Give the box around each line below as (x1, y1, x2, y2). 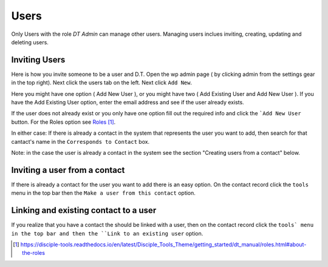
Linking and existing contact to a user (11, 205, 157, 215)
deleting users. (11, 38, 49, 46)
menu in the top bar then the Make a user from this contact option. (11, 189, 196, 197)
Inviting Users (11, 55, 66, 65)
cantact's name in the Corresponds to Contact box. (11, 138, 150, 145)
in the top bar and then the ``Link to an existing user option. (11, 229, 203, 237)
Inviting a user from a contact (11, 164, 125, 175)
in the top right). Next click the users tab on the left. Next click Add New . (11, 79, 193, 86)
